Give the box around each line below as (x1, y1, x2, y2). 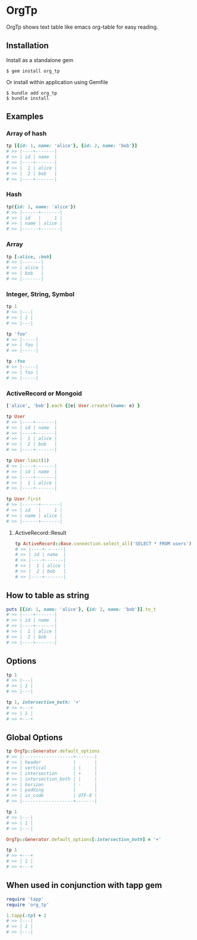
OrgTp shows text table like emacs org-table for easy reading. (6, 23, 158, 30)
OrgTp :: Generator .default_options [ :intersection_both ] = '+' (6, 836, 162, 842)
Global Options (6, 732, 63, 742)
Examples (6, 112, 44, 122)
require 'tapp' (6, 896, 44, 902)
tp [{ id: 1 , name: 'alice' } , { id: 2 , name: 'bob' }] (6, 143, 137, 149)
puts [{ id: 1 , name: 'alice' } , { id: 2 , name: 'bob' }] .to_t (6, 606, 156, 612)
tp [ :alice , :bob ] (6, 254, 52, 260)
